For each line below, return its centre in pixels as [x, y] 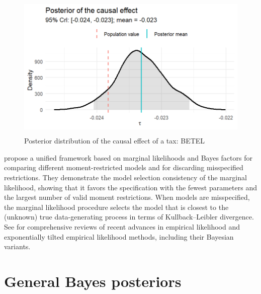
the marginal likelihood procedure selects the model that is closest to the [116, 207]
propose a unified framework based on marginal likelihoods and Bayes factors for [128, 157]
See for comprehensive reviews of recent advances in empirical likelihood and [122, 227]
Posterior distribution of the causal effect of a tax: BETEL [115, 141]
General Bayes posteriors [93, 281]
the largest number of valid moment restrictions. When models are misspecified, [127, 197]
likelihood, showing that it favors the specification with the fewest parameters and [130, 187]
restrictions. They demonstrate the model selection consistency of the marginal [125, 177]
